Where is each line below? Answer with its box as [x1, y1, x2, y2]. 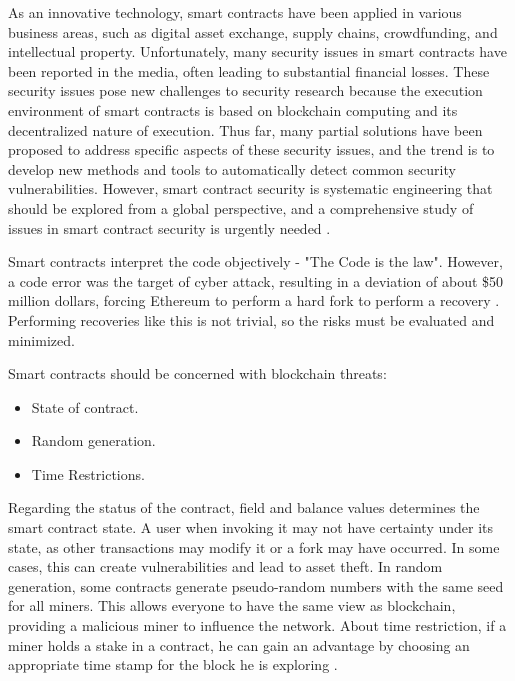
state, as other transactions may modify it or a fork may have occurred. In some [8, 536, 500, 557]
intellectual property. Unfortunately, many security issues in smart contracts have [8, 41, 507, 62]
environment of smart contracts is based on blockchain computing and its [8, 99, 458, 120]
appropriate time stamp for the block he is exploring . [8, 654, 338, 675]
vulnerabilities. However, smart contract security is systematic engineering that [8, 178, 493, 199]
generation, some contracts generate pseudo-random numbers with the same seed [8, 575, 504, 596]
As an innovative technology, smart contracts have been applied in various [8, 2, 462, 22]
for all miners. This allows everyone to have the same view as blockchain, [8, 595, 456, 616]
